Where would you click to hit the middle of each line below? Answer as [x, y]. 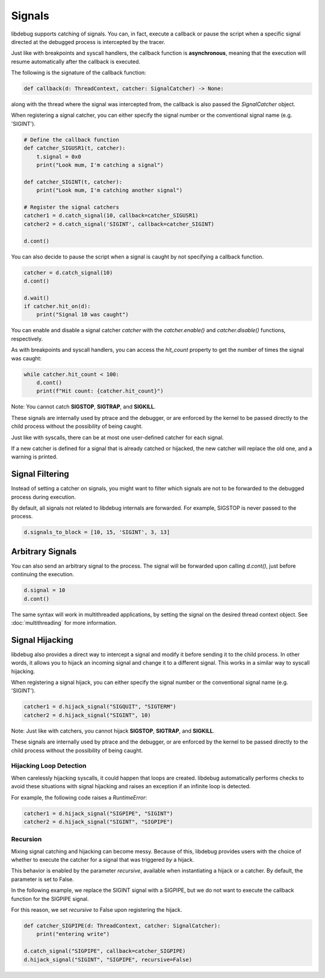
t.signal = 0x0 [59, 156]
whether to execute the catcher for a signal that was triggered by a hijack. [103, 860]
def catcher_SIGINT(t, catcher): [73, 182]
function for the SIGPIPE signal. [50, 898]
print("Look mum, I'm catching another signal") [110, 190]
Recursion [26, 839]
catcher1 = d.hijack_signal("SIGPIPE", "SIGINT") [98, 813]
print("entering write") [73, 934]
